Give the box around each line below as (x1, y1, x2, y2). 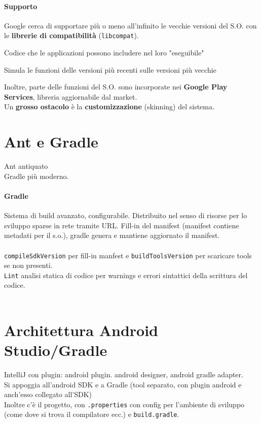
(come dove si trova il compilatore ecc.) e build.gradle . (4, 409, 179, 419)
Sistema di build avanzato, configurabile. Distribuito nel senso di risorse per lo (4, 210, 247, 221)
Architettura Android (4, 319, 158, 340)
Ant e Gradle (4, 131, 98, 152)
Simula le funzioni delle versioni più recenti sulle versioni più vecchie (4, 64, 216, 75)
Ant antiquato (4, 161, 48, 171)
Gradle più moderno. (4, 170, 69, 181)
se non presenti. (4, 260, 53, 270)
